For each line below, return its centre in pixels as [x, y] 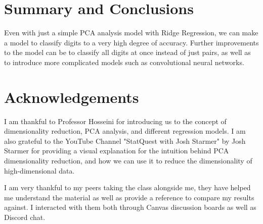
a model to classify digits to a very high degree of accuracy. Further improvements [131, 42]
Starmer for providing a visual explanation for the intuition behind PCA [117, 151]
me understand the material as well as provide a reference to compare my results [129, 197]
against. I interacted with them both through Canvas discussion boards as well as [130, 207]
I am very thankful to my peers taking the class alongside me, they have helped [127, 187]
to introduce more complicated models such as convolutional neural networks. [124, 62]
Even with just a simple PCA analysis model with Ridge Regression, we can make [131, 33]
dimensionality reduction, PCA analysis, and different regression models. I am [125, 131]
